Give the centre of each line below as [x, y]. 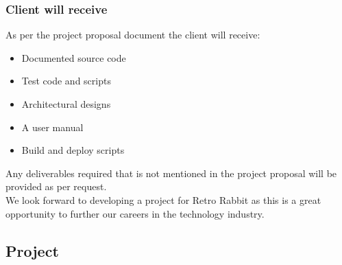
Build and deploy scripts [73, 150]
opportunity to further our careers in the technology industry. [135, 213]
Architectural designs [66, 104]
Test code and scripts [66, 81]
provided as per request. [56, 186]
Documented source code [74, 57]
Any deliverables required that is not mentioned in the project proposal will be [171, 173]
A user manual [52, 127]
